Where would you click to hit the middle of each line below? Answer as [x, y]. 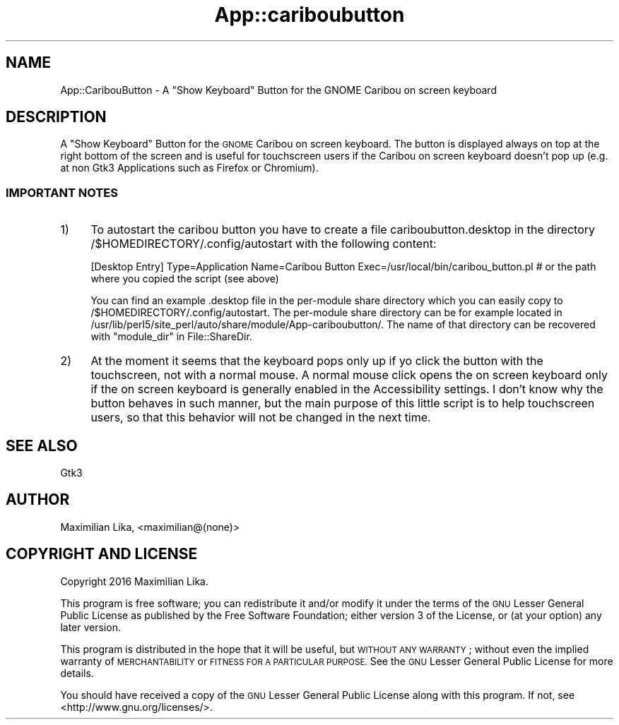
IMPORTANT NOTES [62, 192]
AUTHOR [38, 500]
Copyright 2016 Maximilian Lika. [134, 581]
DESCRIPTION [56, 117]
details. [77, 673]
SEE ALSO [42, 445]
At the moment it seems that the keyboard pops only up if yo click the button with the [317, 361]
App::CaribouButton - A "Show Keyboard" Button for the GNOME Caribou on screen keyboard [278, 90]
